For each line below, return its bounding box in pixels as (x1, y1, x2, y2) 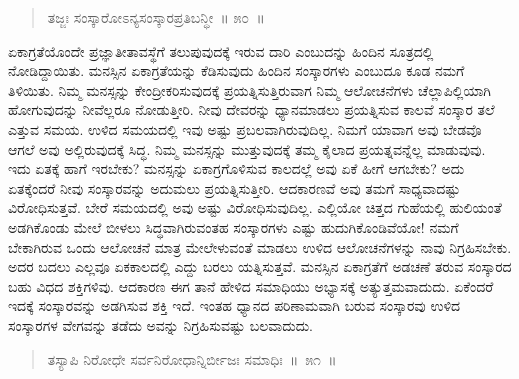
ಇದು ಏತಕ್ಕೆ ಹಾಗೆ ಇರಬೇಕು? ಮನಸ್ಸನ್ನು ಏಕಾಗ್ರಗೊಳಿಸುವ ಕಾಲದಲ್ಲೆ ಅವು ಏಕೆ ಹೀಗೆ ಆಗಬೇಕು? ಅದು (8, 158, 465, 179)
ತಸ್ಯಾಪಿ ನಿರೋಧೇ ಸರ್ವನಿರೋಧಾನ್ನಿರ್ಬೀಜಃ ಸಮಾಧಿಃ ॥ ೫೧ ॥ (47, 348, 337, 369)
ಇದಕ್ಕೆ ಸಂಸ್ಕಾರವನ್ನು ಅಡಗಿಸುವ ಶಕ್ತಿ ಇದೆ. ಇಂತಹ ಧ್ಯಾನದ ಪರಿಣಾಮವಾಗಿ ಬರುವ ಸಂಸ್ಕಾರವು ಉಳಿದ (8, 295, 461, 316)
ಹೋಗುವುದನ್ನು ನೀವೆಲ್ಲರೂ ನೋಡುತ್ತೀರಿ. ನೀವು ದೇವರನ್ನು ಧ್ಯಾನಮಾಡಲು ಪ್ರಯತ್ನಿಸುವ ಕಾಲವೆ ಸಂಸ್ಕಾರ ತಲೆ (8, 99, 495, 120)
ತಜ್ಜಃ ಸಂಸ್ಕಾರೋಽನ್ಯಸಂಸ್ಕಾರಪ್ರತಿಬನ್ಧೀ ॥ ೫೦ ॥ (47, 7, 265, 27)
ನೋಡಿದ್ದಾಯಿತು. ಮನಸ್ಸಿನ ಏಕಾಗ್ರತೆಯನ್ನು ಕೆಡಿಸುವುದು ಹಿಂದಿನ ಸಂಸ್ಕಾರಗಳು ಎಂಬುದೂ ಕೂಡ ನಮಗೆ (8, 60, 465, 81)
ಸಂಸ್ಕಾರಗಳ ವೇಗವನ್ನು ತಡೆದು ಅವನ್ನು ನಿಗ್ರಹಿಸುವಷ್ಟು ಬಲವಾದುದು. (8, 314, 314, 335)
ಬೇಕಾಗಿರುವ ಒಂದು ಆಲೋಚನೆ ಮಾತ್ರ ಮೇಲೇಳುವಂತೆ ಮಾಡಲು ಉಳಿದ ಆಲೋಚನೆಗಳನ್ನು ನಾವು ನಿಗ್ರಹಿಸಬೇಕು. (8, 236, 512, 257)
